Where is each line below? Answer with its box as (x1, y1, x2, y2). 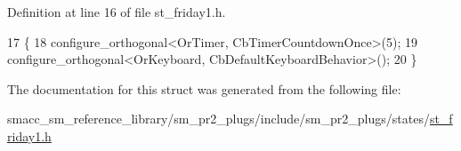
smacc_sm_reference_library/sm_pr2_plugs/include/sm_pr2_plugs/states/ (7, 109, 430, 128)
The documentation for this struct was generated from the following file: (7, 79, 401, 98)
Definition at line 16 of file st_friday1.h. (7, 3, 226, 20)
